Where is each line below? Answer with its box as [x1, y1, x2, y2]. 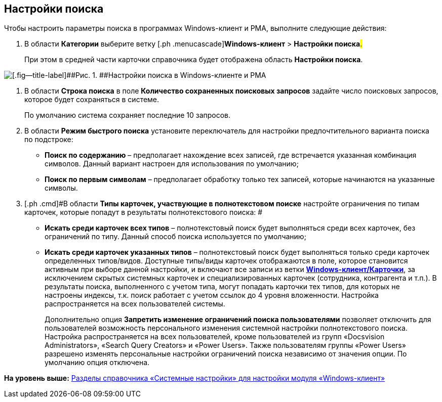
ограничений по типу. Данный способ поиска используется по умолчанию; [45, 232, 306, 241]
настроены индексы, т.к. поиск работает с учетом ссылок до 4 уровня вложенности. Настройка [45, 291, 379, 300]
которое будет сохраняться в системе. [24, 95, 159, 104]
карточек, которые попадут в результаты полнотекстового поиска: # [24, 208, 263, 217]
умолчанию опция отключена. [45, 358, 150, 367]
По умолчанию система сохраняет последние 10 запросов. [24, 111, 231, 120]
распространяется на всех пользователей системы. [45, 299, 225, 308]
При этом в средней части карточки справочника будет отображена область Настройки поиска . [24, 55, 363, 64]
